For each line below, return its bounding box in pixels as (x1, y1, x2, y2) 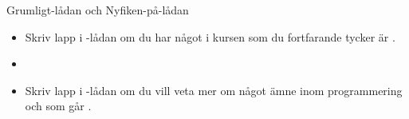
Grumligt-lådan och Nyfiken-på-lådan (6, 2, 189, 18)
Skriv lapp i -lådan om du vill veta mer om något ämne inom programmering (25, 81, 403, 98)
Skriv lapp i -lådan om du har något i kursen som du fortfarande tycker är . (25, 28, 395, 45)
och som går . (25, 97, 92, 114)
